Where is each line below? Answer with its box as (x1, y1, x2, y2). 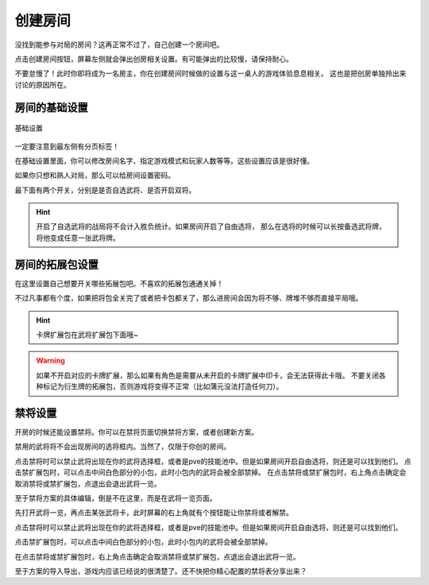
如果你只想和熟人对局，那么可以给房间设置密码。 (14, 171, 175, 180)
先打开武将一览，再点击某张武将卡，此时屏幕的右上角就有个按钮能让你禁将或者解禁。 (14, 508, 293, 517)
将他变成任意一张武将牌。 (36, 233, 120, 242)
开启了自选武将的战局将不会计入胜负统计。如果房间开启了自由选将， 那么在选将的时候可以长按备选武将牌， (36, 222, 386, 231)
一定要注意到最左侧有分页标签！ (14, 141, 119, 151)
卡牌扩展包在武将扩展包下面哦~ (36, 330, 139, 339)
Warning (36, 356, 65, 366)
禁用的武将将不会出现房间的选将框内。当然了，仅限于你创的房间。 (14, 442, 230, 451)
